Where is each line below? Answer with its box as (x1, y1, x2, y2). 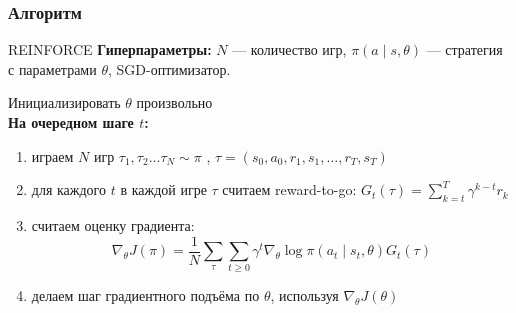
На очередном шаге (8, 112, 134, 132)
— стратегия (426, 39, 503, 60)
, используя (270, 285, 339, 306)
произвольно (136, 92, 213, 113)
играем (31, 145, 74, 166)
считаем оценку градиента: (31, 214, 195, 235)
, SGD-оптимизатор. (107, 58, 231, 79)
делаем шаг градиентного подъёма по (31, 285, 260, 306)
